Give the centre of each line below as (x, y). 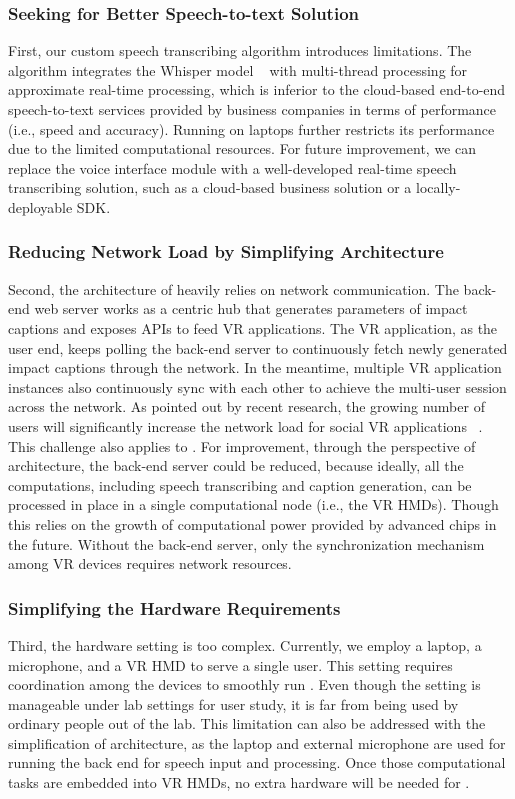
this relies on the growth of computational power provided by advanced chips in (252, 523)
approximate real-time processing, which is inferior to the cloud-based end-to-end (257, 89)
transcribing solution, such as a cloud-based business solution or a (210, 187)
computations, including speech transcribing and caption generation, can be (240, 484)
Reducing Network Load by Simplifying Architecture (226, 251)
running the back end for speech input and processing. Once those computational (257, 762)
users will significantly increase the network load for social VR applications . (245, 425)
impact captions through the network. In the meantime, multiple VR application (255, 367)
